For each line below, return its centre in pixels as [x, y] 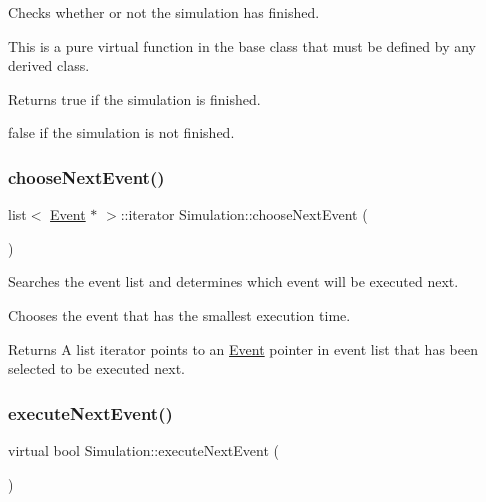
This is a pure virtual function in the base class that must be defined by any [242, 45]
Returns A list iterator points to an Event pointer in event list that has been [243, 348]
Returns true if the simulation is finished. [134, 98]
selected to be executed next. [96, 368]
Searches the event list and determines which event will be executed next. [233, 281]
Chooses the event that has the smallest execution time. [179, 314]
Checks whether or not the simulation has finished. [164, 12]
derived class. [49, 65]
